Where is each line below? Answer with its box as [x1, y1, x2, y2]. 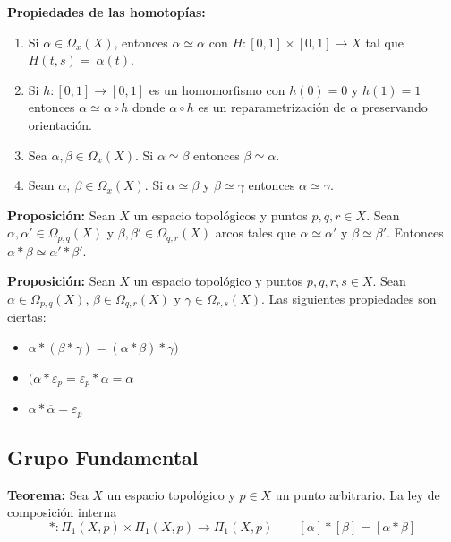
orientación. [28, 115, 93, 133]
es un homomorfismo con [149, 80, 285, 99]
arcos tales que [215, 223, 296, 242]
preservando [362, 98, 428, 116]
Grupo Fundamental [7, 443, 199, 470]
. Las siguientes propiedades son [261, 288, 437, 307]
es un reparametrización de [198, 98, 346, 116]
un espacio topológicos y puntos [133, 205, 308, 224]
